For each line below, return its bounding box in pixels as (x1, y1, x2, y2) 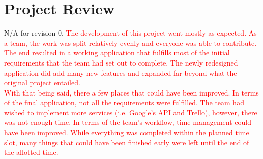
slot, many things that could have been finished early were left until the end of (4, 137, 249, 147)
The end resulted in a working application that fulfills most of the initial (4, 47, 230, 58)
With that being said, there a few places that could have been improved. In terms (4, 87, 259, 98)
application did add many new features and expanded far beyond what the (4, 67, 237, 78)
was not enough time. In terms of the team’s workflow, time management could (4, 117, 251, 128)
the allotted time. (4, 147, 59, 157)
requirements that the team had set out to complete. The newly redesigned (4, 57, 238, 68)
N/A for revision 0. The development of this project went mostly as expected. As (4, 27, 257, 38)
